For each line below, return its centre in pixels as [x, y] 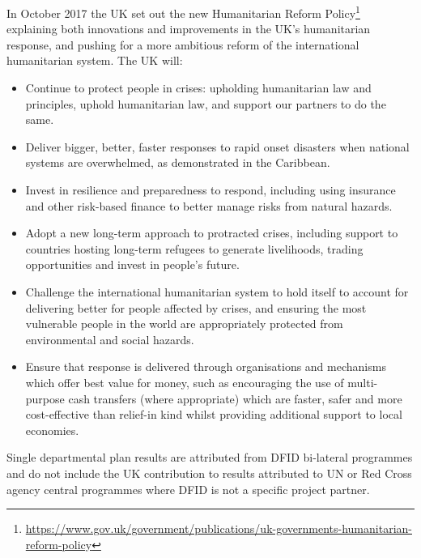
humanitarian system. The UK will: [95, 60]
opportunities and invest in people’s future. [132, 264]
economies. [52, 430]
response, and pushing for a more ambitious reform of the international [183, 44]
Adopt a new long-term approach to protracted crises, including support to [212, 233]
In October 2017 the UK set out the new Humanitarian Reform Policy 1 [183, 12]
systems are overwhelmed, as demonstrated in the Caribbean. [178, 162]
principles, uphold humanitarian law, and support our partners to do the [206, 103]
